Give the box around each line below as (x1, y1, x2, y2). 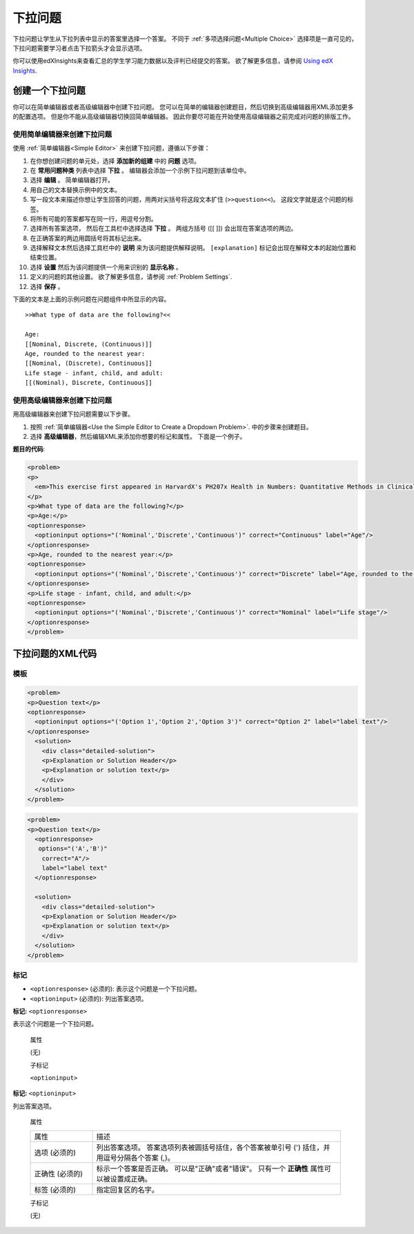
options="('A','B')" (38, 845, 108, 853)
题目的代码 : (12, 445, 46, 453)
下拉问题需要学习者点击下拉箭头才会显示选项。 (12, 44, 146, 52)
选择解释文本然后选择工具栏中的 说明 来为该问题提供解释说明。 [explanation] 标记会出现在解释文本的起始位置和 (30, 244, 357, 252)
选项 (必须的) (34, 1148, 76, 1157)
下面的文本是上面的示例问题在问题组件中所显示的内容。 (12, 295, 170, 303)
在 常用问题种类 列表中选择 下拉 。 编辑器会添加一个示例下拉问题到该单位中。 (30, 166, 250, 174)
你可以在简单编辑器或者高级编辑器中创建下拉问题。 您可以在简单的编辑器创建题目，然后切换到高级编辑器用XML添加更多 (12, 102, 355, 111)
